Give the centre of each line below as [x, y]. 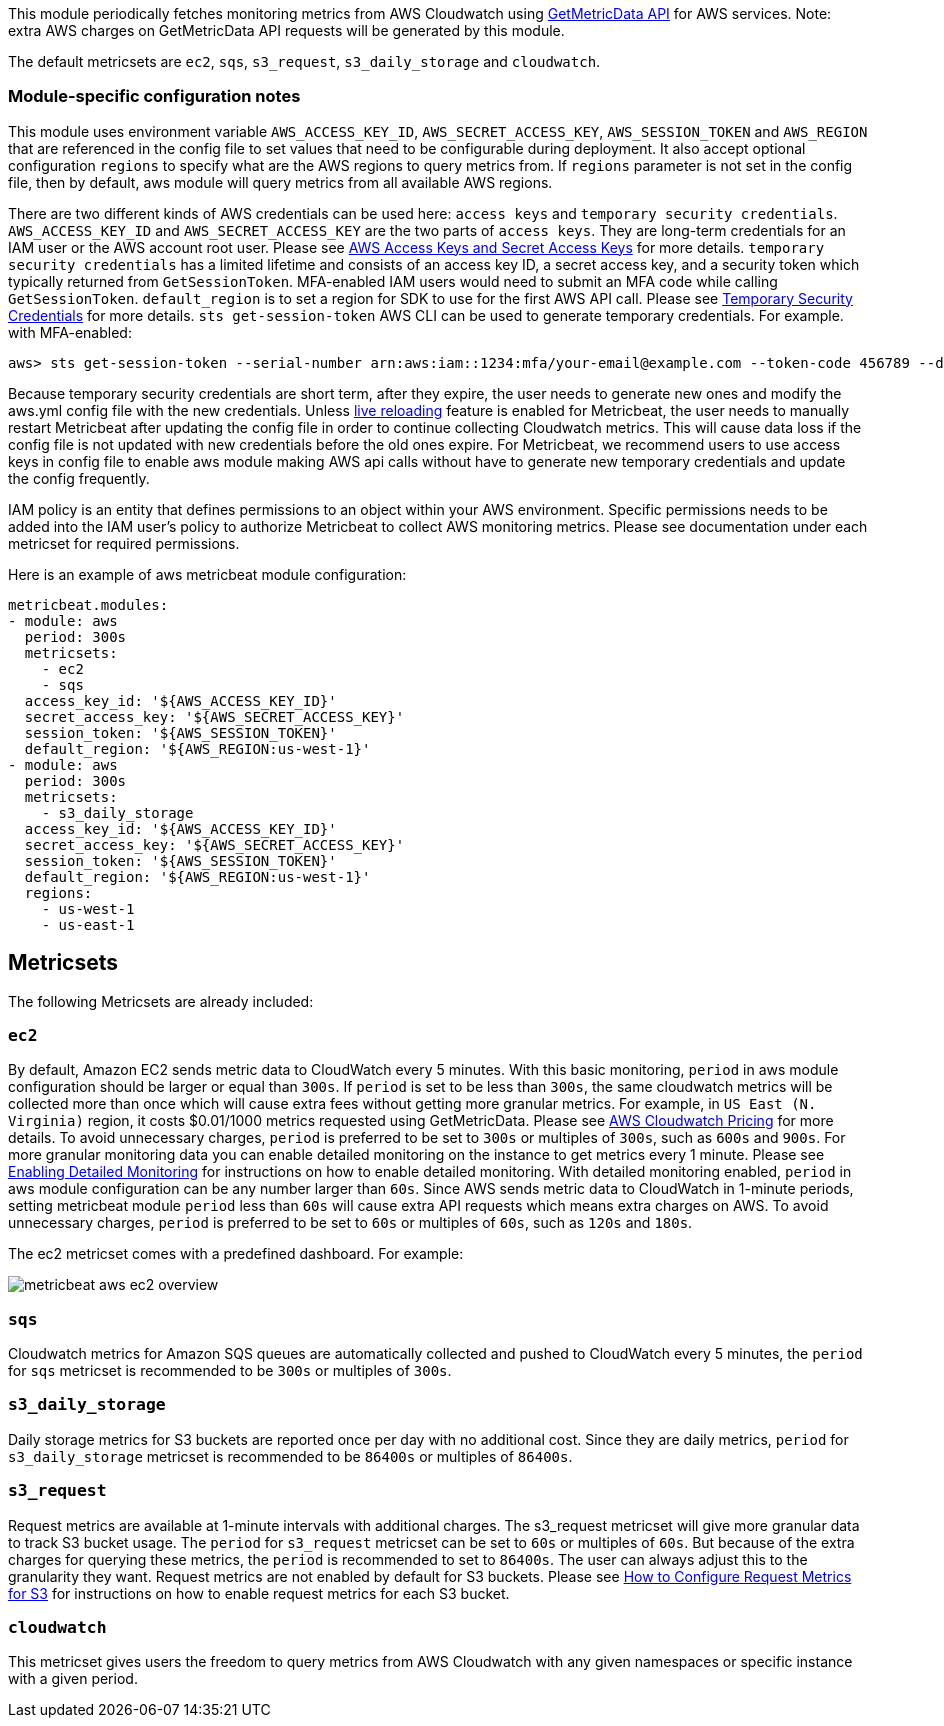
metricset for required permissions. [124, 543]
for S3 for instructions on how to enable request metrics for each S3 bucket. [259, 1593]
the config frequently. [79, 478]
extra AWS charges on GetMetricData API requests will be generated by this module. [286, 30]
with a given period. [73, 1679]
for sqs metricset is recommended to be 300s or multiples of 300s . [230, 1371]
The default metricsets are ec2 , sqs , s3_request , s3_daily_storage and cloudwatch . [304, 61]
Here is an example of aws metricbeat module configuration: [207, 574]
